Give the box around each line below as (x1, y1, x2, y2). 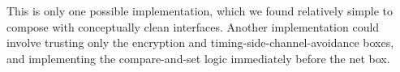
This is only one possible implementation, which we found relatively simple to (6, 2, 394, 19)
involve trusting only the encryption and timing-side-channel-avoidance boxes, (6, 34, 394, 51)
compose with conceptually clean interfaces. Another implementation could (6, 18, 380, 35)
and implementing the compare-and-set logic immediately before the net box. (6, 49, 390, 66)
